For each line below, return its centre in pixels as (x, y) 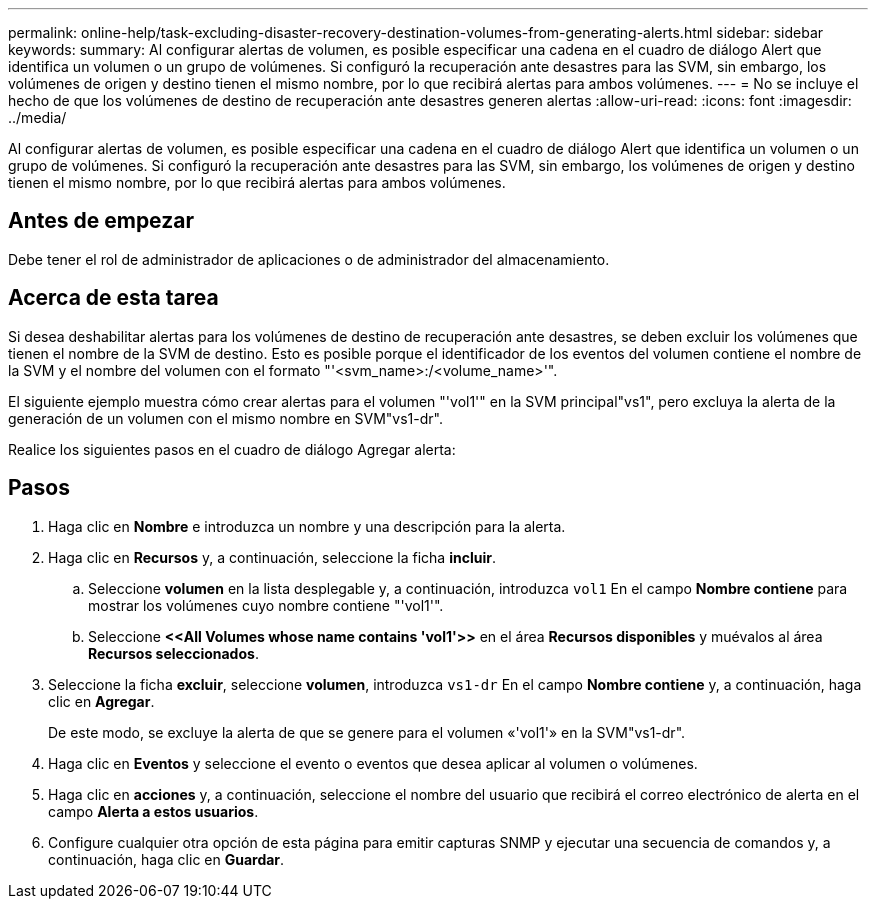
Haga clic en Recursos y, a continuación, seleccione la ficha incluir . (272, 557)
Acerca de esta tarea (113, 298)
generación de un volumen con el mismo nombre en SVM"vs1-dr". (225, 418)
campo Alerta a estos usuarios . (153, 811)
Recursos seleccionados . (173, 653)
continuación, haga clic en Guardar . (166, 859)
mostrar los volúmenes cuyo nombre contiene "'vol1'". (266, 605)
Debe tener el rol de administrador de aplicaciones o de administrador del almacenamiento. (309, 259)
